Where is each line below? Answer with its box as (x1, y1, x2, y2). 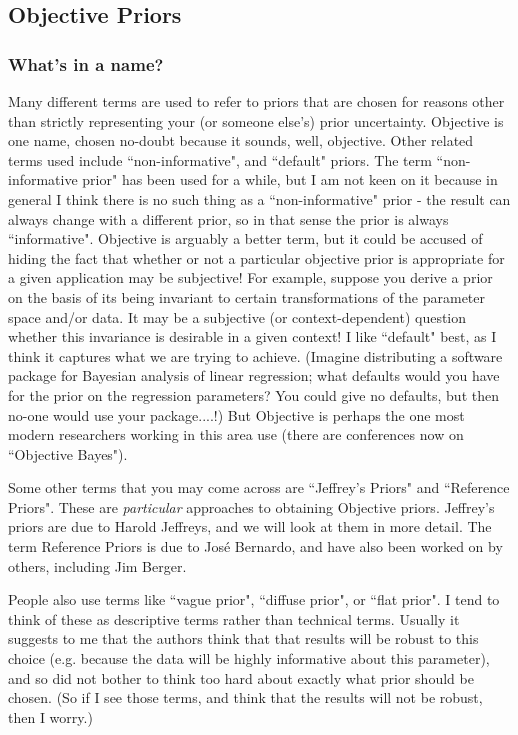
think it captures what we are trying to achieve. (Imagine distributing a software (8, 345, 503, 366)
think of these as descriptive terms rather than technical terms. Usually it (8, 608, 460, 629)
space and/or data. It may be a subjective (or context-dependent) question (8, 306, 467, 327)
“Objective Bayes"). (8, 443, 128, 464)
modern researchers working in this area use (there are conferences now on (8, 424, 464, 445)
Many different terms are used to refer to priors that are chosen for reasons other (8, 91, 505, 111)
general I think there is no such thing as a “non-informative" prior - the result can (8, 188, 511, 209)
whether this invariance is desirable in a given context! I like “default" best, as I (8, 326, 497, 347)
